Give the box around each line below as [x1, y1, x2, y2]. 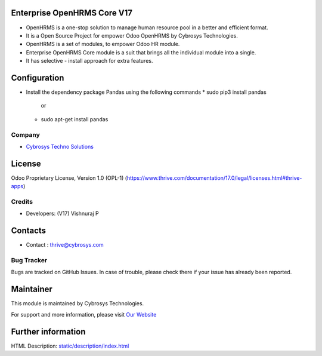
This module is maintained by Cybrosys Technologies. [11, 300, 144, 307]
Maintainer [11, 284, 53, 294]
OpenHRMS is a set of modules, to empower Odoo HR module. [26, 41, 180, 48]
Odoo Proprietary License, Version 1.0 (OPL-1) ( [11, 174, 128, 182]
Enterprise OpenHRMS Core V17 [11, 8, 132, 18]
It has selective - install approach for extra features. [26, 57, 153, 65]
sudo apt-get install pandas [41, 115, 109, 122]
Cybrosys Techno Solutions [26, 143, 94, 150]
